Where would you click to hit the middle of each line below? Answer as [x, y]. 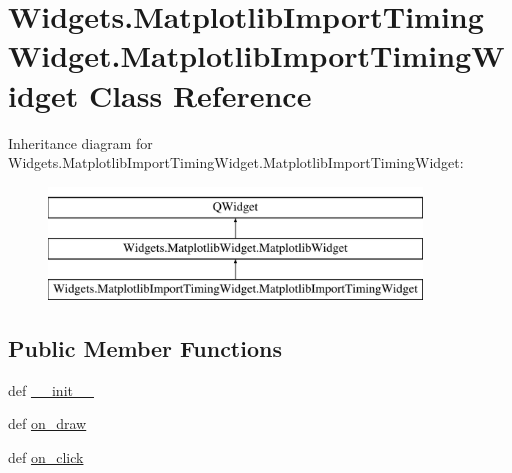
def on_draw [47, 423]
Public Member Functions [145, 348]
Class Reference [200, 94]
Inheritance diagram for [80, 142]
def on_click [46, 457]
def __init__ [51, 389]
